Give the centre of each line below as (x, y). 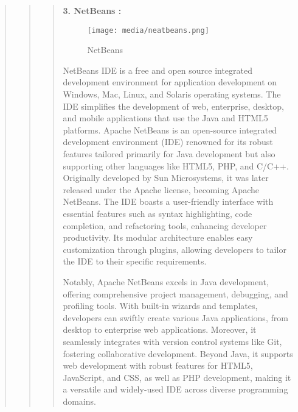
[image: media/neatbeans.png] (148, 30)
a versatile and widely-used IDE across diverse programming (175, 389)
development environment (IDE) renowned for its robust (168, 142)
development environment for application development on (170, 82)
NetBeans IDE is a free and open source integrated (158, 70)
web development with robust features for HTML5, (158, 365)
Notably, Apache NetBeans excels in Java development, (166, 281)
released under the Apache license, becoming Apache (161, 189)
